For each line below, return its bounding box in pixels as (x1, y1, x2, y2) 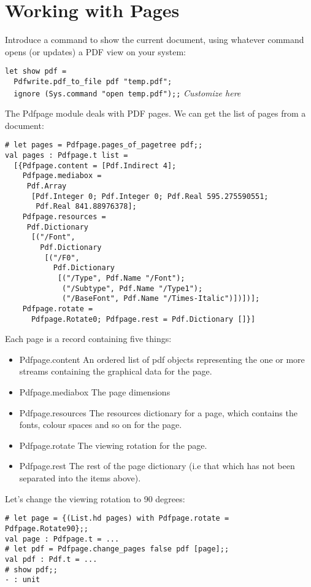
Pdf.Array (26, 182, 67, 191)
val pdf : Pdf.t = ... (5, 554, 98, 564)
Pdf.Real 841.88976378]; (36, 202, 137, 211)
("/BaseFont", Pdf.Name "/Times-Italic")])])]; (62, 294, 260, 303)
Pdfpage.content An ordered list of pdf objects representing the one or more (19, 352, 305, 365)
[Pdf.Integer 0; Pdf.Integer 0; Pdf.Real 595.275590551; (31, 192, 269, 201)
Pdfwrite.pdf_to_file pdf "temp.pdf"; (13, 77, 172, 86)
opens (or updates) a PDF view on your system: (5, 45, 186, 58)
